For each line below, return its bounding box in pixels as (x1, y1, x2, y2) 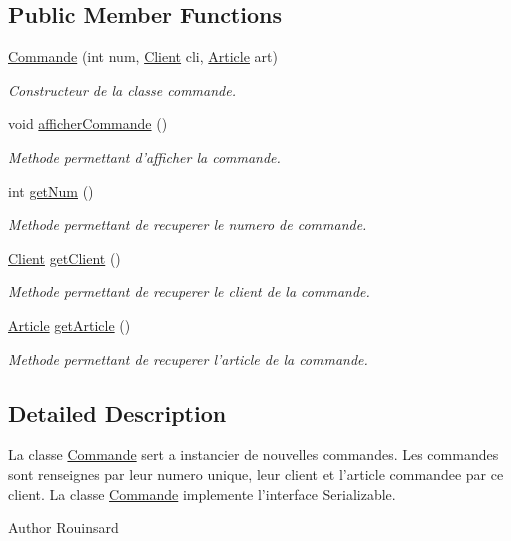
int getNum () (8, 180, 94, 201)
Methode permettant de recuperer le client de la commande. (8, 281, 370, 302)
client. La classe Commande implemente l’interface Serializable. (8, 483, 396, 504)
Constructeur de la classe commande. (8, 79, 236, 100)
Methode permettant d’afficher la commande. (8, 146, 281, 167)
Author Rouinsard (8, 517, 119, 538)
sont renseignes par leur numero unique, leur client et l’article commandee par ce (8, 463, 504, 484)
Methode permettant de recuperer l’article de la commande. (8, 348, 368, 369)
